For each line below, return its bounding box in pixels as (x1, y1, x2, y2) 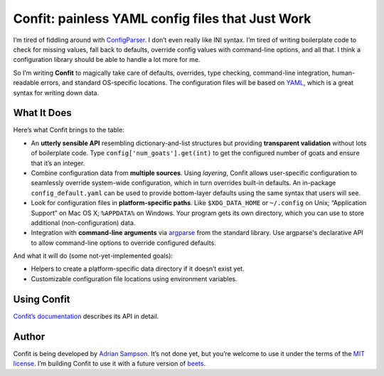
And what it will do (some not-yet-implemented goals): (13, 251, 174, 260)
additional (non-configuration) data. (31, 218, 136, 227)
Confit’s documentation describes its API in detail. (13, 312, 159, 320)
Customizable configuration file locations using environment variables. (31, 274, 238, 283)
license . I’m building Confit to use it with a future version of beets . (13, 360, 206, 368)
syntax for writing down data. (13, 88, 100, 97)
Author (13, 330, 46, 343)
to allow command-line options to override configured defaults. (31, 239, 216, 247)
